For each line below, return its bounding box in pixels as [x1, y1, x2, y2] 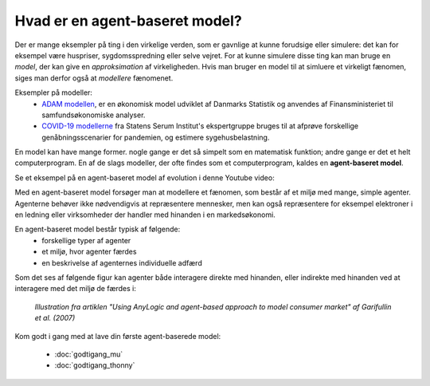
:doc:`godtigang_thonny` [54, 360, 135, 370]
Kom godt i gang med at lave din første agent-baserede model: [14, 331, 221, 341]
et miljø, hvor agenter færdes [41, 247, 137, 257]
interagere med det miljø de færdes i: [14, 284, 137, 293]
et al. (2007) [34, 313, 76, 323]
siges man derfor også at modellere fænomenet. [14, 73, 174, 83]
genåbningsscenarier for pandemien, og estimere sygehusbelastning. [41, 132, 270, 142]
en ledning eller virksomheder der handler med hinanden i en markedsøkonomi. [14, 210, 276, 219]
